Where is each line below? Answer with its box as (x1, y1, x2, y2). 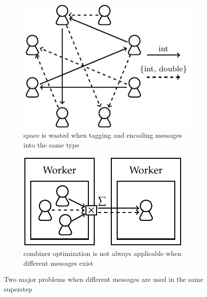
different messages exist (23, 257, 94, 268)
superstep (4, 284, 33, 294)
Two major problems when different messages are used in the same (4, 274, 204, 284)
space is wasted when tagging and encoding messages (23, 130, 182, 140)
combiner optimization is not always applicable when (23, 248, 182, 258)
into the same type (23, 140, 80, 150)
